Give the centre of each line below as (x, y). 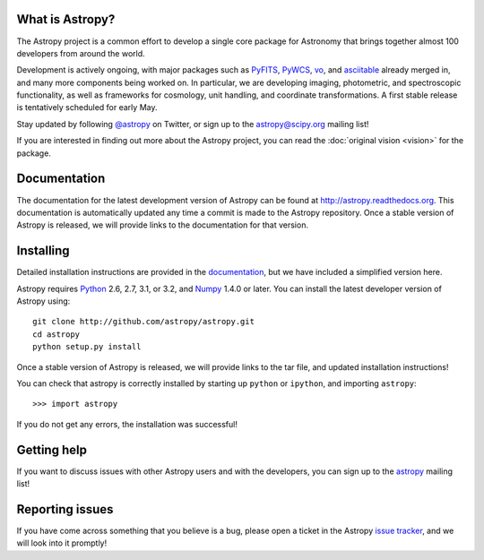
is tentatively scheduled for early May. (87, 108)
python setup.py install (87, 347)
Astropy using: (43, 301)
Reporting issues (65, 509)
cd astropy (56, 334)
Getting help (52, 449)
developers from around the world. (81, 53)
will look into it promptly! (62, 543)
